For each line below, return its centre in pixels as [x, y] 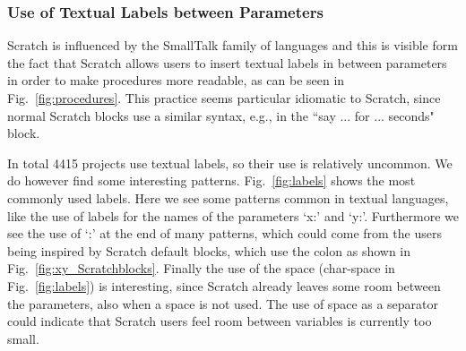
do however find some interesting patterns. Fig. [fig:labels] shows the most [211, 180]
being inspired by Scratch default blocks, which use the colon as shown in [209, 250]
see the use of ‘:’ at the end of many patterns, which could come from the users [225, 233]
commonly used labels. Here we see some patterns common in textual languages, [228, 197]
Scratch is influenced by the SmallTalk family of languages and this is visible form [233, 45]
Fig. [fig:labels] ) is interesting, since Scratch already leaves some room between [224, 285]
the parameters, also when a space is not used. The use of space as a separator [223, 303]
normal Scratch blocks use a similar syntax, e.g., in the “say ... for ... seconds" [221, 115]
